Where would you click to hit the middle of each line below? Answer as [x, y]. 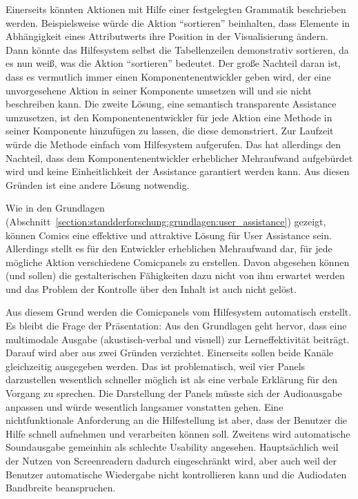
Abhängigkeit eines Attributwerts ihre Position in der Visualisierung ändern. [167, 36]
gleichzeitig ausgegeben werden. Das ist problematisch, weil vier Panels [156, 366]
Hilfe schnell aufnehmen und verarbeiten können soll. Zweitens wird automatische [178, 433]
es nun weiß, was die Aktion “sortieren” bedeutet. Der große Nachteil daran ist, [173, 63]
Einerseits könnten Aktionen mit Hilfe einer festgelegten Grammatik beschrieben [176, 9]
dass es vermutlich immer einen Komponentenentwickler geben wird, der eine [168, 76]
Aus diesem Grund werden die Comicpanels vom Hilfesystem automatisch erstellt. [179, 312]
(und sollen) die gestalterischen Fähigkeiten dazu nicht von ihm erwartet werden [175, 275]
